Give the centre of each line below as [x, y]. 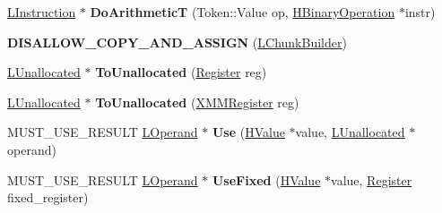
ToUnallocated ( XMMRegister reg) [197, 102]
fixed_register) [48, 197]
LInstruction [42, 12]
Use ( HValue [248, 132]
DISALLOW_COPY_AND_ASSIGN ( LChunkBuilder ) [177, 42]
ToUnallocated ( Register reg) [181, 72]
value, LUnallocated [350, 132]
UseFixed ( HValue [266, 179]
